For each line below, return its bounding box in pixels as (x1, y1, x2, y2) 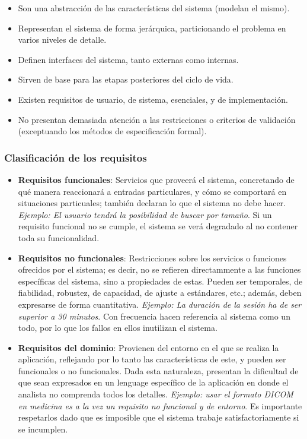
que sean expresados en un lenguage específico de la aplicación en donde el (18, 376, 289, 389)
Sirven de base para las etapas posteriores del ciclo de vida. (18, 73, 234, 86)
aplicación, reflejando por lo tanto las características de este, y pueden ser (18, 353, 286, 365)
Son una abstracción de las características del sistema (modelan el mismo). (18, 2, 290, 14)
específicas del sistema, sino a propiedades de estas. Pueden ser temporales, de (18, 274, 303, 287)
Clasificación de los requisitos (4, 150, 147, 165)
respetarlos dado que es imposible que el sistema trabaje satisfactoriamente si (18, 411, 299, 424)
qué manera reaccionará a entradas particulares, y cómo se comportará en (18, 185, 287, 197)
